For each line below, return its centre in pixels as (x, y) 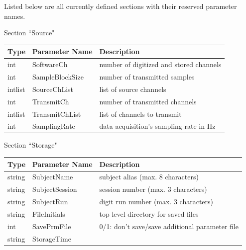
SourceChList (53, 89)
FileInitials (49, 213)
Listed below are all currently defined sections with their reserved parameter (121, 6)
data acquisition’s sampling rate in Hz (157, 126)
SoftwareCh (50, 64)
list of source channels (133, 89)
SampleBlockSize (58, 76)
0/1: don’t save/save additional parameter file (169, 226)
